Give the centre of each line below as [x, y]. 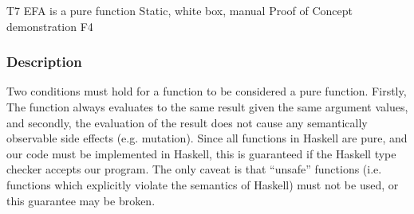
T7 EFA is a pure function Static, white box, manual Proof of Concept [180, 10]
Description [44, 62]
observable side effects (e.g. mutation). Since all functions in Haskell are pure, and [207, 138]
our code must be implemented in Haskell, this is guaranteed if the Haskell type [201, 153]
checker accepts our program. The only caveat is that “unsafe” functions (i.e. [194, 169]
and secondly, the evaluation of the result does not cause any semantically [187, 122]
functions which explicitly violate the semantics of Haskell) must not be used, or [203, 184]
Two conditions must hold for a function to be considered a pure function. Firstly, [207, 91]
